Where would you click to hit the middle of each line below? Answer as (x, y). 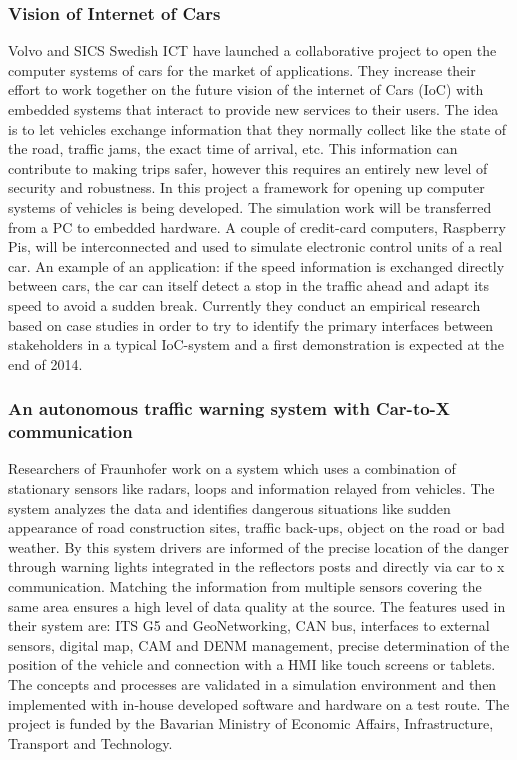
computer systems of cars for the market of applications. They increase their (242, 69)
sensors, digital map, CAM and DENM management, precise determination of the (259, 644)
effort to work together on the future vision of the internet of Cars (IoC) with (246, 89)
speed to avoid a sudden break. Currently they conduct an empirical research (244, 304)
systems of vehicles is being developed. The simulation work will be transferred (250, 206)
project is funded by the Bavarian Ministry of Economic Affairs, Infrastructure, (251, 723)
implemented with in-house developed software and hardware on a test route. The (259, 703)
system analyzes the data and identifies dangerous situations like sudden (229, 507)
